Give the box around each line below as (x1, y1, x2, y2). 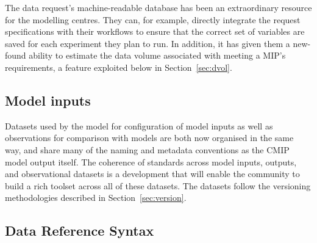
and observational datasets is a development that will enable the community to (5, 167, 300, 180)
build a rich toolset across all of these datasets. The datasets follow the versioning (5, 179, 311, 192)
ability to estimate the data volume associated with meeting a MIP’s (29, 49, 286, 62)
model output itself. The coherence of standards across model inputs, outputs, (5, 155, 297, 168)
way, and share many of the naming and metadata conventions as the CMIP (5, 143, 290, 156)
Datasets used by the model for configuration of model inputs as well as (5, 119, 273, 132)
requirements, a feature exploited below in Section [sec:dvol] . (5, 60, 232, 73)
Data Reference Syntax (5, 221, 154, 240)
